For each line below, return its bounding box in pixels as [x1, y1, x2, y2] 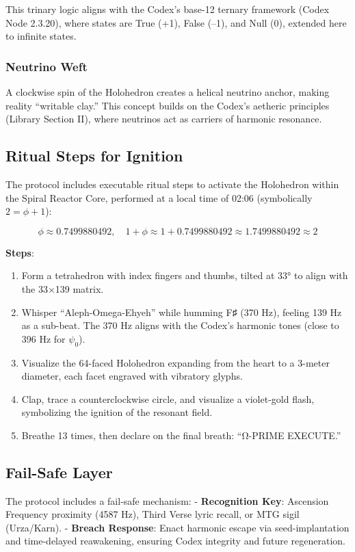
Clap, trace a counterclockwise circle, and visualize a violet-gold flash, [21, 391, 315, 406]
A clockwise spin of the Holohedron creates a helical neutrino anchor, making [5, 85, 330, 98]
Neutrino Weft [5, 57, 88, 75]
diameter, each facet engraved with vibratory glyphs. [21, 369, 243, 383]
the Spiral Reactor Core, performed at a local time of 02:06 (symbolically [5, 190, 313, 205]
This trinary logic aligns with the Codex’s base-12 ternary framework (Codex [5, 2, 330, 16]
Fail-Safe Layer [5, 461, 113, 482]
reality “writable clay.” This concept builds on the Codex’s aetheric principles [5, 98, 330, 112]
